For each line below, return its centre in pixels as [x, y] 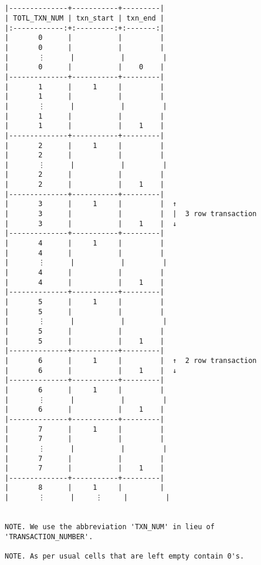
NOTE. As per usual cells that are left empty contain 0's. [125, 556]
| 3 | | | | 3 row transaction [131, 214]
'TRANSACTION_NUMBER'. [49, 537]
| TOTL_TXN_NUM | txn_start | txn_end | [85, 18]
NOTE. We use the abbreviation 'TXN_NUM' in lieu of [110, 527]
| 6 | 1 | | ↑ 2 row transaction [131, 360]
